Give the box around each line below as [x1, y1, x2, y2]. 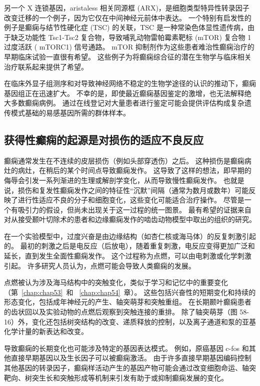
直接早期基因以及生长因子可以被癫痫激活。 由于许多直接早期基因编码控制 [10, 352, 251, 363]
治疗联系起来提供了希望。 [4, 61, 88, 71]
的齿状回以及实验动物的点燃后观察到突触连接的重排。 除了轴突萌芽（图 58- [4, 306, 249, 317]
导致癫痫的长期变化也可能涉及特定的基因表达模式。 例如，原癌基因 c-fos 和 [4, 342, 249, 353]
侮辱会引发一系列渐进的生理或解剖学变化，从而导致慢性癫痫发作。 [4, 174, 221, 185]
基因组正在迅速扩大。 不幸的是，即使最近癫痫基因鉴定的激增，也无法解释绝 [4, 87, 251, 98]
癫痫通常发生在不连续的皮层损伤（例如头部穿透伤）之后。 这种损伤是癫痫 [4, 155, 244, 165]
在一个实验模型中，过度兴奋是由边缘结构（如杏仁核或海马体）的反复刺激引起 [4, 230, 256, 241]
